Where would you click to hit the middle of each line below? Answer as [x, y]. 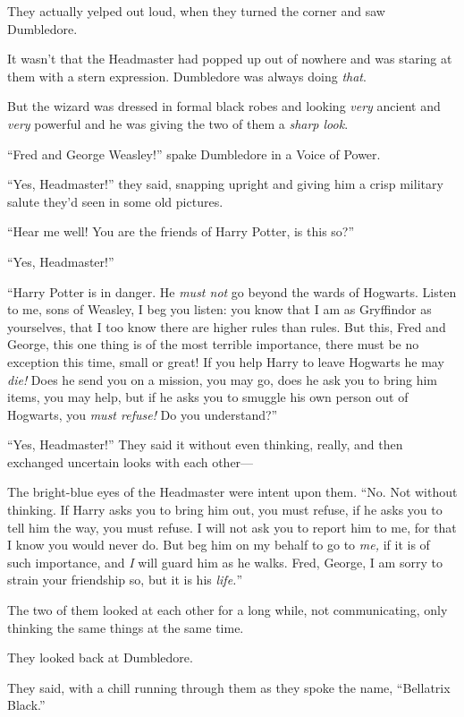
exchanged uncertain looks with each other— [131, 461]
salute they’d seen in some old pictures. [115, 201]
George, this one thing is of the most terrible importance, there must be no [213, 344]
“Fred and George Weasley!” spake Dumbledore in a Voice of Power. [194, 154]
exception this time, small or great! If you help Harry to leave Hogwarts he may [226, 361]
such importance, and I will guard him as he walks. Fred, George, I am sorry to [225, 562]
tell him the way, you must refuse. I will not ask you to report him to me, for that [232, 527]
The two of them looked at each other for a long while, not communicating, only [228, 610]
